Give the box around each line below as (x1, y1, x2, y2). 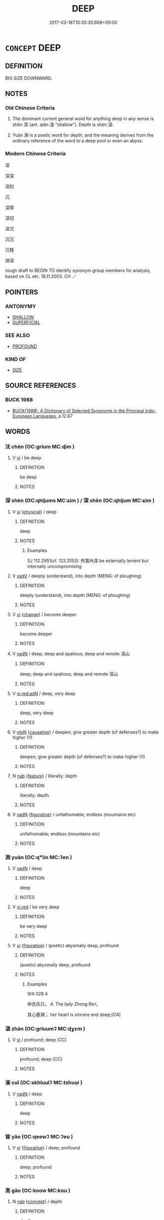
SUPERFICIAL (12, 320, 41, 326)
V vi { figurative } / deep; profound (12, 1144, 80, 1150)
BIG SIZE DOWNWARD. (5, 75, 53, 81)
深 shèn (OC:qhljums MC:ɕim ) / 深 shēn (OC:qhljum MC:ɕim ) (5, 497, 155, 504)
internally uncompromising (27, 563, 82, 569)
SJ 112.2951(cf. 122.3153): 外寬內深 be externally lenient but (27, 557, 149, 563)
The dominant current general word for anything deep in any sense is (12, 115, 154, 122)
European (12, 413, 32, 419)
